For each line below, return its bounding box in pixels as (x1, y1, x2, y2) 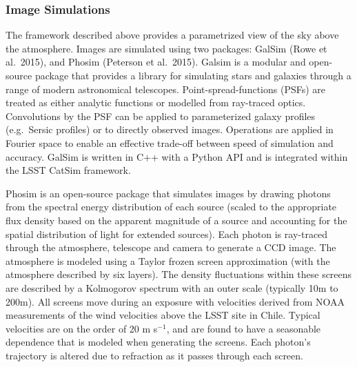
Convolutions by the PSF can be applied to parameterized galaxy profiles (6, 108, 316, 123)
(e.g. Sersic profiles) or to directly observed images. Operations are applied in (6, 122, 334, 137)
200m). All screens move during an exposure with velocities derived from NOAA (6, 294, 345, 308)
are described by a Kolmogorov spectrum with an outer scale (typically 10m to (6, 280, 338, 295)
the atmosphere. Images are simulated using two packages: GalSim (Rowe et (6, 41, 327, 55)
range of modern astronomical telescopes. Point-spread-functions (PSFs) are (6, 81, 326, 96)
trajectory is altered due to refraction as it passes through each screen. (6, 348, 303, 362)
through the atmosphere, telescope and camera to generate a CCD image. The (6, 240, 336, 255)
